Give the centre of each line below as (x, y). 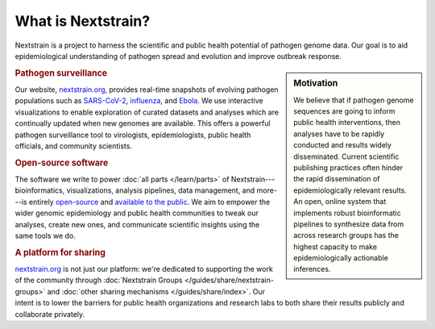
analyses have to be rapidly (339, 134)
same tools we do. (45, 235)
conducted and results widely (343, 145)
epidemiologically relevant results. (350, 190)
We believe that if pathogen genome (354, 100)
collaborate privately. (50, 314)
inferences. (312, 269)
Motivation (316, 83)
